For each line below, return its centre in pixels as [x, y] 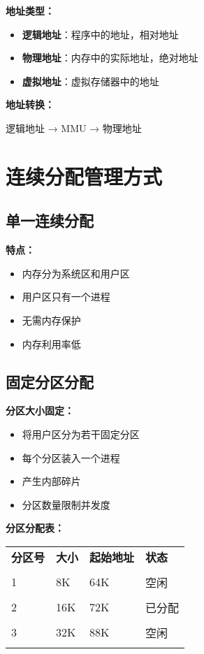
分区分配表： [35, 528]
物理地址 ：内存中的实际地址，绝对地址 [110, 58]
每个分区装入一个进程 [71, 457]
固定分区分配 [50, 381]
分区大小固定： [40, 410]
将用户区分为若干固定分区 [81, 434]
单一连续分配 [50, 220]
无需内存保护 [51, 320]
